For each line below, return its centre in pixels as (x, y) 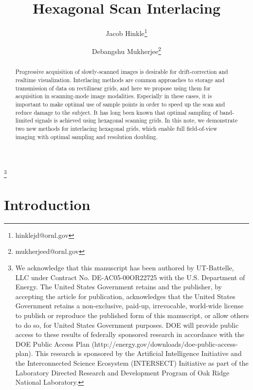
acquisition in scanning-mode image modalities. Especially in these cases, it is (114, 96)
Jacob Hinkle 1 (126, 32)
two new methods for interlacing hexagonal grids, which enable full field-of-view (116, 129)
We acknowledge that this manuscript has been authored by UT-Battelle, (125, 267)
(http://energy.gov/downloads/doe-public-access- (165, 344)
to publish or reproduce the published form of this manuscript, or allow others (132, 315)
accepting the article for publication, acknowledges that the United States (125, 296)
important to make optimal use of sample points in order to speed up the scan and (120, 104)
